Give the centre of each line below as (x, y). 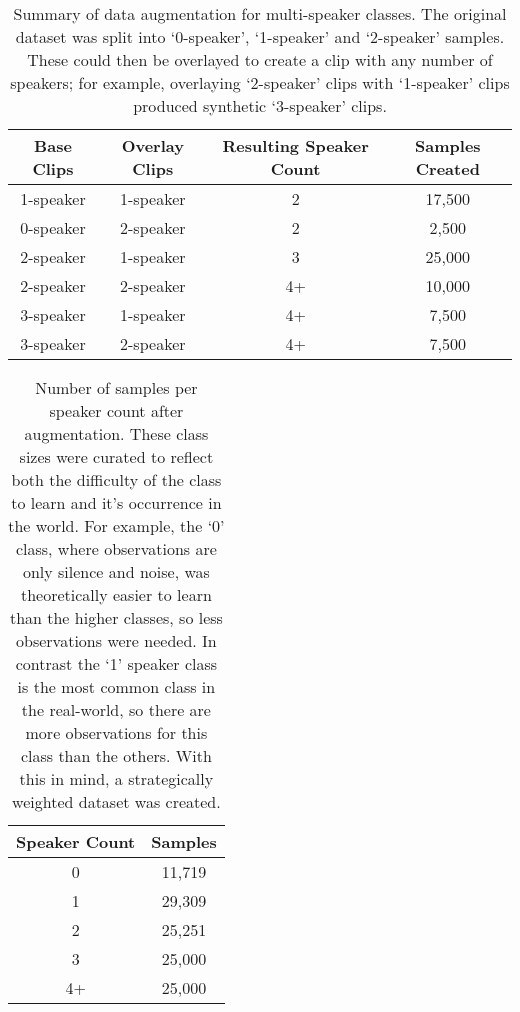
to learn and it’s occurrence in (116, 502)
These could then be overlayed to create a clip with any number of (260, 59)
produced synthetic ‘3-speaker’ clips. (260, 105)
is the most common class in (116, 686)
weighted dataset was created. (116, 801)
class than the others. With (116, 755)
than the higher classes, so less (116, 617)
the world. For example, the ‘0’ (116, 525)
